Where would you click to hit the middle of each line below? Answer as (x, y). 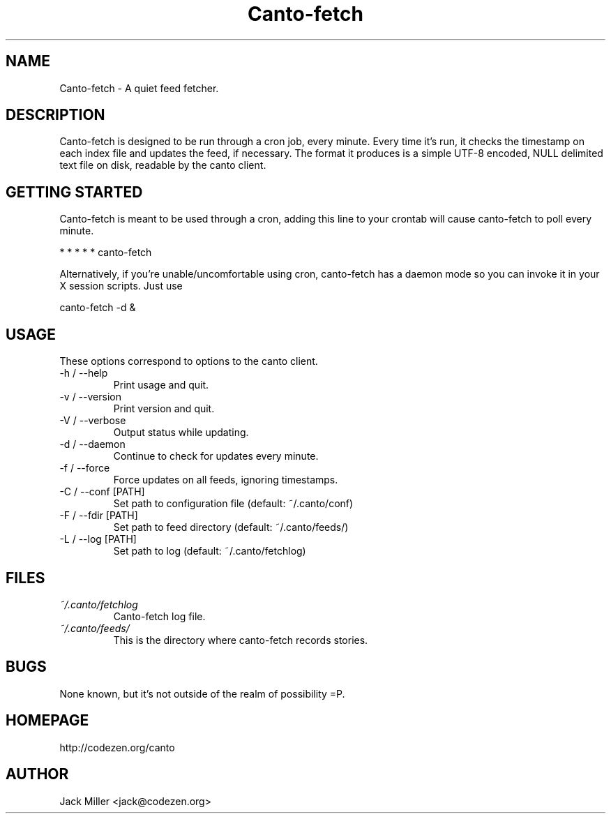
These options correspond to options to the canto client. (189, 361)
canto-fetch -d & (98, 308)
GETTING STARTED (74, 192)
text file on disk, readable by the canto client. (163, 165)
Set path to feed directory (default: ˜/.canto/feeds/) (231, 527)
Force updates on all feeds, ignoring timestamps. (226, 480)
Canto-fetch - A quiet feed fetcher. (139, 88)
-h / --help (84, 373)
